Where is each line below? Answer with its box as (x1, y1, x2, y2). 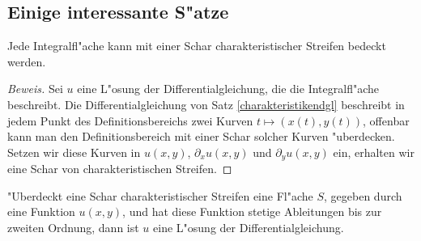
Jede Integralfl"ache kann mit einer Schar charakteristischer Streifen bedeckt (7, 37, 386, 54)
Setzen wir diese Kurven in (7, 143, 141, 160)
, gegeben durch (324, 187, 402, 204)
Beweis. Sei (7, 80, 63, 97)
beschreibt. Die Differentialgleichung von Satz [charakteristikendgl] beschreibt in (7, 95, 405, 112)
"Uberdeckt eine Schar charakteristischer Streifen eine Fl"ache (7, 187, 313, 204)
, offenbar (363, 112, 410, 129)
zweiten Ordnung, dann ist (7, 219, 139, 235)
